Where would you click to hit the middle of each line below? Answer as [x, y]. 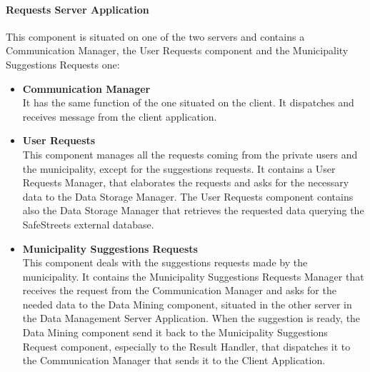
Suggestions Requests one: [63, 64]
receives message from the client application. [120, 116]
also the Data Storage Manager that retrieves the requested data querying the [193, 210]
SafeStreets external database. [88, 224]
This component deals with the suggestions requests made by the [165, 262]
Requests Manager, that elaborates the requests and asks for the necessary [186, 182]
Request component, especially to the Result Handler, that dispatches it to [186, 346]
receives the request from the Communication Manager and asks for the [179, 290]
